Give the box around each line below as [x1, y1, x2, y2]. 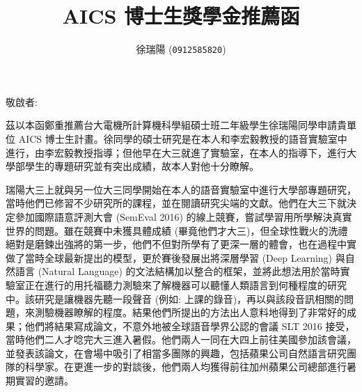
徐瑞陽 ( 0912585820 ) [136, 42, 226, 56]
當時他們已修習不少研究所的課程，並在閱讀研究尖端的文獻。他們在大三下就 [6, 196, 347, 210]
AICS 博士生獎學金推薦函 [62, 1, 300, 30]
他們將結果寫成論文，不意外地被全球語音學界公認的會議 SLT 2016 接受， [24, 318, 355, 333]
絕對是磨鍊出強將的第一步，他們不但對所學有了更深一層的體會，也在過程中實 [6, 237, 356, 251]
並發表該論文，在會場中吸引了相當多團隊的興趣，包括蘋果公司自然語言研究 [6, 345, 347, 360]
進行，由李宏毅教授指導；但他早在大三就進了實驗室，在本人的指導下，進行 [6, 145, 347, 159]
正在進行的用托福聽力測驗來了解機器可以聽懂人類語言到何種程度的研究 [24, 277, 347, 292]
